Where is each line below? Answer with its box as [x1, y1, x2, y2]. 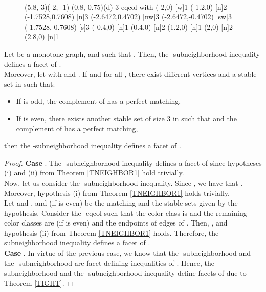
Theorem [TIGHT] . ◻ [4, 277, 74, 288]
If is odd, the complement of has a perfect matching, [16, 96, 181, 106]
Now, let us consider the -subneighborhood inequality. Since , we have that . [4, 177, 243, 188]
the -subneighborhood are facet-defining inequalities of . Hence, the [4, 257, 214, 268]
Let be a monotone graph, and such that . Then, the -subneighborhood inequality [4, 48, 260, 59]
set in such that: [4, 78, 55, 89]
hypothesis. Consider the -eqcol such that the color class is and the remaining [4, 207, 247, 218]
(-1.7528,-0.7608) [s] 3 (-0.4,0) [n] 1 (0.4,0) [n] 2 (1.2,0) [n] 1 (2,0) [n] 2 [25, 21, 233, 32]
